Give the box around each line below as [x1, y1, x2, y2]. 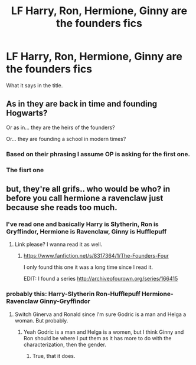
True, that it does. [32, 352, 76, 359]
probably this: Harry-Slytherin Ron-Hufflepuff [6, 290, 141, 298]
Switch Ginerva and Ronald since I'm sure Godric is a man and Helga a [14, 311, 187, 318]
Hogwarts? [6, 108, 48, 119]
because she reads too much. [6, 202, 117, 212]
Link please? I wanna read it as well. [14, 241, 103, 248]
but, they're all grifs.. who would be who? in [6, 184, 171, 194]
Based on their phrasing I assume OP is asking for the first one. [6, 150, 191, 158]
